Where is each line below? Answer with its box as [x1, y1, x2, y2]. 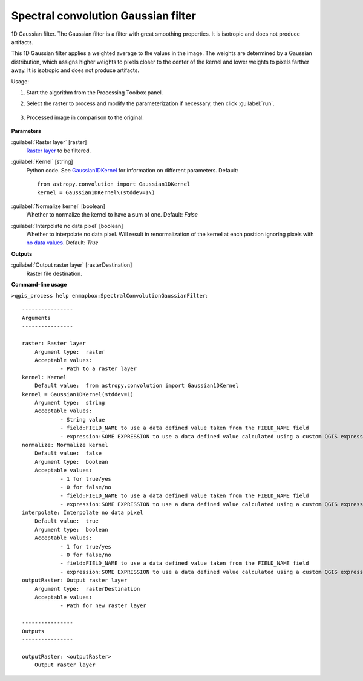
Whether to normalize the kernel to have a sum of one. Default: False [26, 211, 198, 218]
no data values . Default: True [26, 239, 99, 246]
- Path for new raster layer [60, 602, 146, 609]
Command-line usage [11, 281, 67, 288]
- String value [60, 416, 105, 423]
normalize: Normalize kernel [22, 442, 108, 448]
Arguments [22, 314, 51, 322]
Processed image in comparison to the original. [26, 114, 145, 121]
